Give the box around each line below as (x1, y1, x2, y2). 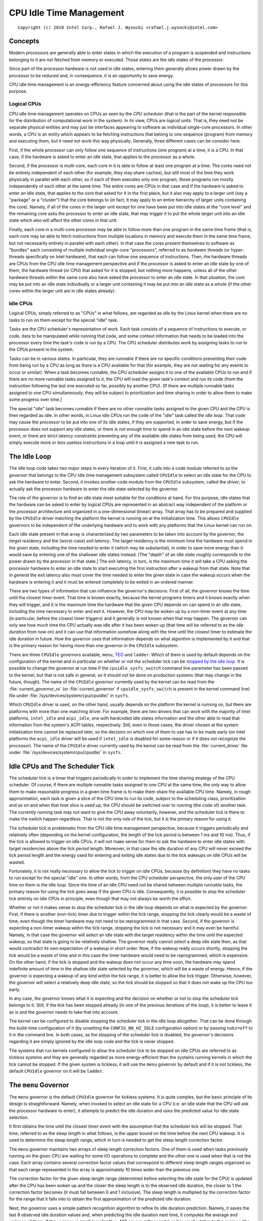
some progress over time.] (9, 397, 62, 402)
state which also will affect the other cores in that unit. (9, 217, 118, 223)
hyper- (230, 247, 244, 253)
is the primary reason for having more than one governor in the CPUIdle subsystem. (9, 643, 179, 649)
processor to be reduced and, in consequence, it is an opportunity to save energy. (9, 72, 174, 78)
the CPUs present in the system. (9, 347, 74, 353)
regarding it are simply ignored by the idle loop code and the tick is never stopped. (9, 1038, 175, 1045)
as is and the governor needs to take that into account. (9, 1009, 119, 1015)
